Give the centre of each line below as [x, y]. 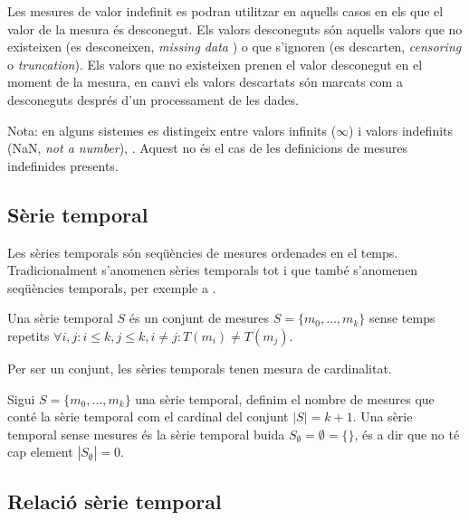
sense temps [402, 318]
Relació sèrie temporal [115, 501]
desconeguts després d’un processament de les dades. [153, 99]
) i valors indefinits [401, 130]
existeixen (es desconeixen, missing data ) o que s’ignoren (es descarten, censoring [234, 47]
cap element [40, 452]
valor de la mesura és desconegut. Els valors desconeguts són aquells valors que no [235, 28]
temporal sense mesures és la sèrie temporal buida [146, 434]
